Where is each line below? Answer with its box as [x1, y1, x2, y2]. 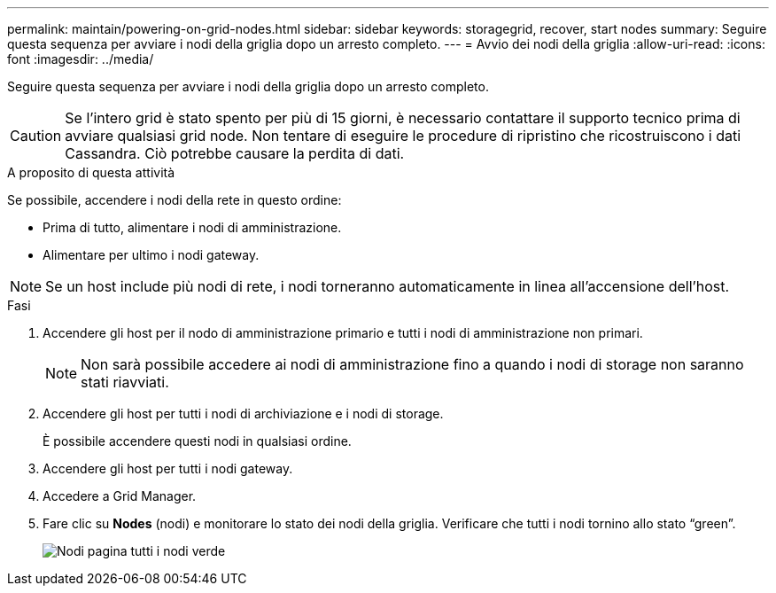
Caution [10, 127, 62, 144]
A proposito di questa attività [7, 165, 175, 180]
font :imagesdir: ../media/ [7, 51, 154, 66]
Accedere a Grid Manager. [43, 488, 197, 503]
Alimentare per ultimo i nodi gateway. [43, 247, 260, 262]
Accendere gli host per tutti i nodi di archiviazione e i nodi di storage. [43, 406, 444, 421]
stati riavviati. [81, 373, 169, 391]
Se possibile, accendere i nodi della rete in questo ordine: [7, 192, 342, 207]
